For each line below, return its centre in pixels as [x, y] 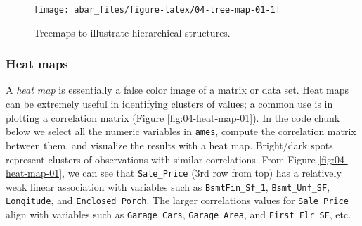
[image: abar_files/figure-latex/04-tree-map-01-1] [157, 10]
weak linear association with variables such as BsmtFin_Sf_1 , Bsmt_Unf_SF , [168, 186]
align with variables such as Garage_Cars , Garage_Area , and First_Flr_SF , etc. [179, 214]
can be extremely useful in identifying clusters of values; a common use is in [169, 104]
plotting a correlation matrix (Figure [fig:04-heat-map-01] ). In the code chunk [173, 117]
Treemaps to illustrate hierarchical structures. [132, 32]
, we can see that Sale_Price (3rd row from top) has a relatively [202, 173]
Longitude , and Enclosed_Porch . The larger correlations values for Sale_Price [177, 200]
